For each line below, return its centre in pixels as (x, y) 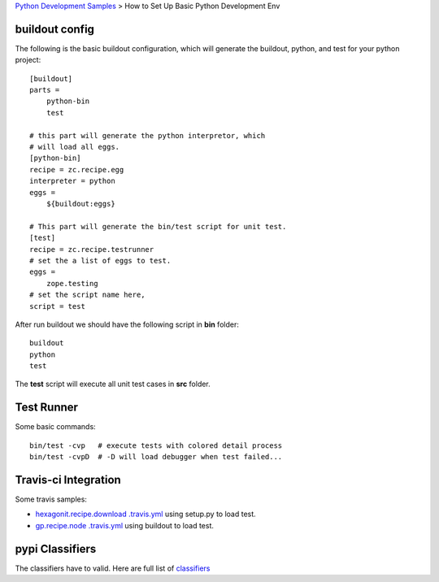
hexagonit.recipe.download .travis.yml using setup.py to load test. (146, 514)
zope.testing (72, 283)
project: (28, 60)
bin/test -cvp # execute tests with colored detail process (156, 445)
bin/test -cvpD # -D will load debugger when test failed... (156, 457)
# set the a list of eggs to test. (100, 261)
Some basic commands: (56, 427)
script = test (57, 306)
